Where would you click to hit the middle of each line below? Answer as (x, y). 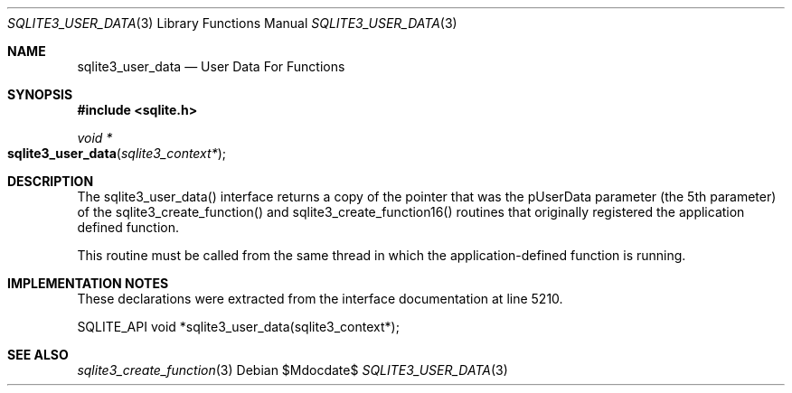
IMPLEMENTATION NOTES (88, 283)
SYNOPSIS (40, 94)
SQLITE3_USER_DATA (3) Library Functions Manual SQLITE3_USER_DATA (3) (232, 23)
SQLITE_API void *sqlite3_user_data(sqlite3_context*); (238, 327)
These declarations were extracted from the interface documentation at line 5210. (320, 299)
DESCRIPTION (51, 181)
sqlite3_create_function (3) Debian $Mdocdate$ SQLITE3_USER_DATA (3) (292, 370)
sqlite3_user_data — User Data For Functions (211, 66)
